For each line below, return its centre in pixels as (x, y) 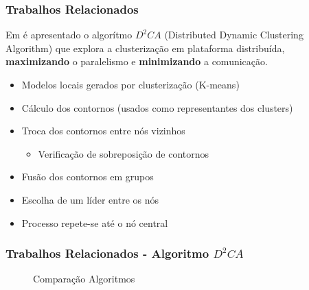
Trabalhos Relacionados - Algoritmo (107, 253)
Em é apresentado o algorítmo (69, 35)
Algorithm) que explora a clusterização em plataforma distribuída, (145, 48)
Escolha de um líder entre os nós (90, 199)
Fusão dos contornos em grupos (88, 177)
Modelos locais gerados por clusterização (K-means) (130, 84)
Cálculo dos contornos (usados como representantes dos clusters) (157, 107)
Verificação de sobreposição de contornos (124, 153)
